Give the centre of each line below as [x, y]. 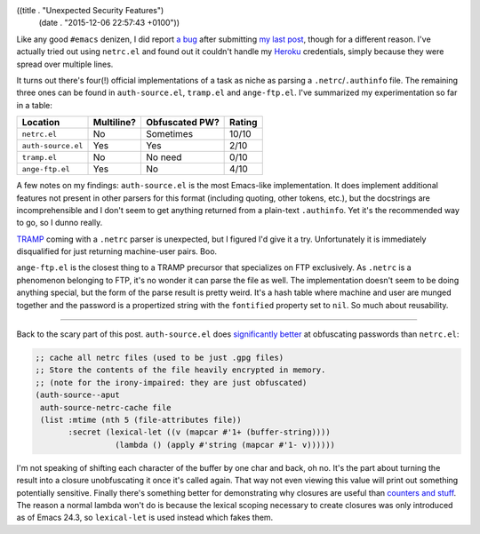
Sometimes [170, 134]
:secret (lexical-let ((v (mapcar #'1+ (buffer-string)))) [199, 432]
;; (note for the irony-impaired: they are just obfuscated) [171, 383]
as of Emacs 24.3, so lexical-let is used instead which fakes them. [145, 518]
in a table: [35, 105]
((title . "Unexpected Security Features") [90, 10]
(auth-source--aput [77, 395]
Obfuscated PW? [183, 123]
